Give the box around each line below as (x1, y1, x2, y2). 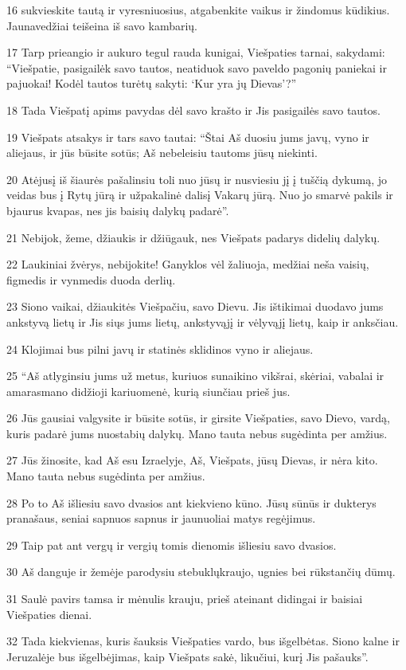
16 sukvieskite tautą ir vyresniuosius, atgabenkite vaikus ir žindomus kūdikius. (6, 2, 390, 18)
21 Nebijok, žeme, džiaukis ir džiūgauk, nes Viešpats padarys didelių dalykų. (6, 229, 381, 245)
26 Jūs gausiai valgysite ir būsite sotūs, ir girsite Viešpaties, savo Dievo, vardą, (6, 409, 390, 426)
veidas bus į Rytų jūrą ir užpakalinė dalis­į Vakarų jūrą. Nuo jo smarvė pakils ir (6, 186, 393, 203)
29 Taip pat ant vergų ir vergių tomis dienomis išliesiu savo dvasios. (6, 536, 337, 553)
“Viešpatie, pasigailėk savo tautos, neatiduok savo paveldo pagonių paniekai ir (6, 59, 387, 76)
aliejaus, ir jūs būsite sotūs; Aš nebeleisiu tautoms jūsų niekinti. (6, 144, 318, 161)
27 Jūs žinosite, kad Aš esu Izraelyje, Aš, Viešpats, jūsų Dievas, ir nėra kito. (6, 452, 378, 468)
